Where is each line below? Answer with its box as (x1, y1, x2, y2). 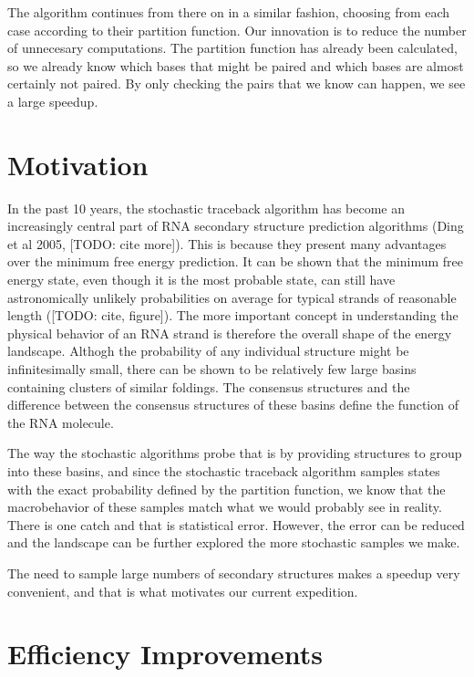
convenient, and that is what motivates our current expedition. (7, 581, 358, 600)
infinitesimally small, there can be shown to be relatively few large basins (7, 359, 417, 379)
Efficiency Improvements (7, 635, 323, 672)
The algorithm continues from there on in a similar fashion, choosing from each (7, 3, 450, 21)
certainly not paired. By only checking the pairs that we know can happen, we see (7, 74, 466, 93)
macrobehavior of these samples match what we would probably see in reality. (7, 497, 442, 516)
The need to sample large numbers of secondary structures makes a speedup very (7, 563, 460, 582)
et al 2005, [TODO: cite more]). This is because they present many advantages (7, 234, 447, 253)
